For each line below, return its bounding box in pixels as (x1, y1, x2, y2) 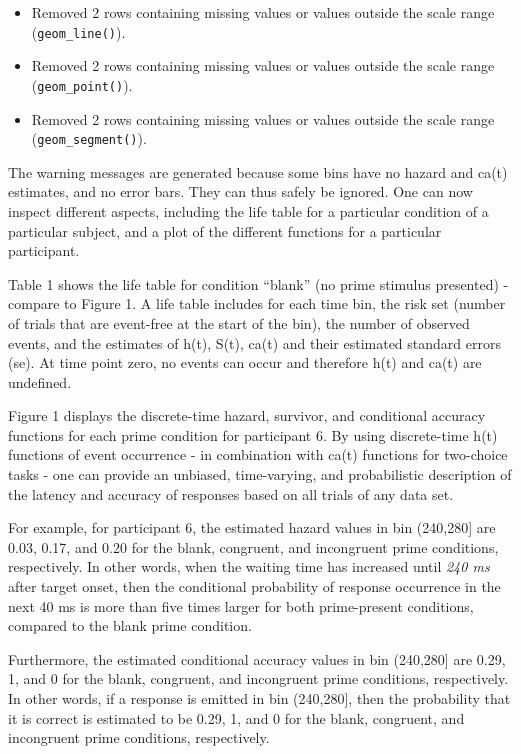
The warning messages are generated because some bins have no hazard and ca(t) (8, 161, 508, 182)
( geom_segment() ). (31, 128, 147, 149)
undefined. (8, 371, 72, 392)
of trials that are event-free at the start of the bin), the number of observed (8, 312, 470, 333)
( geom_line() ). (31, 21, 126, 42)
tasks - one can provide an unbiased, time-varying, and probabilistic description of (8, 464, 512, 485)
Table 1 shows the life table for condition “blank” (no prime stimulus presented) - (8, 273, 509, 294)
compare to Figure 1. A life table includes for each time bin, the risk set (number (8, 293, 506, 314)
